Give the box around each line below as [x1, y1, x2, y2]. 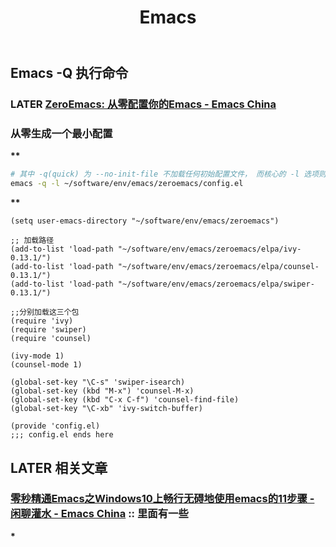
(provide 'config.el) [10, 421, 101, 431]
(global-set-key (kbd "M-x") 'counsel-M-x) [10, 386, 195, 396]
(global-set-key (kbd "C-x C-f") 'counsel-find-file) [10, 395, 240, 405]
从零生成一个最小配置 [10, 127, 113, 141]
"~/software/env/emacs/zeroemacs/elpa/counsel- [117, 262, 320, 272]
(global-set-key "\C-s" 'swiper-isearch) [10, 377, 186, 388]
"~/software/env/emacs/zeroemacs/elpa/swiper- [117, 279, 315, 290]
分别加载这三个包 [19, 307, 80, 318]
